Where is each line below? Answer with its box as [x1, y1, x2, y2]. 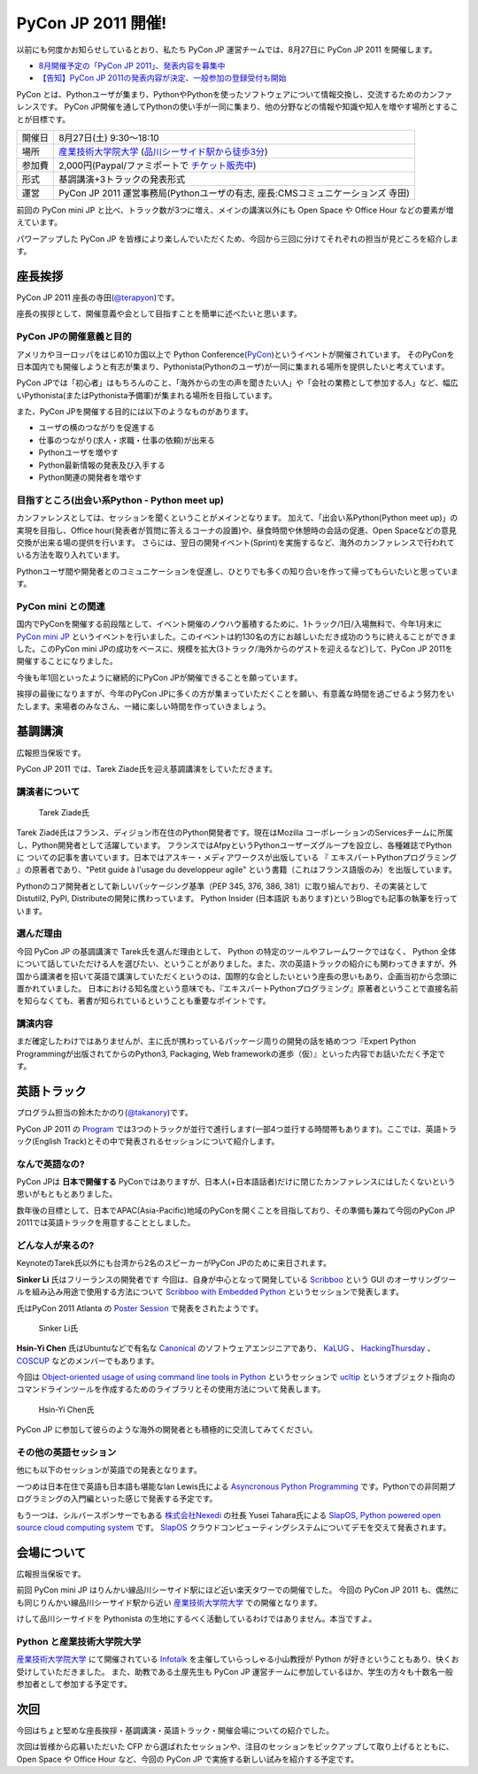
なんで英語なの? [16, 1158, 85, 1170]
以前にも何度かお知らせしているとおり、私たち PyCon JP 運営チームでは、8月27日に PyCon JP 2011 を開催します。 [16, 44, 437, 55]
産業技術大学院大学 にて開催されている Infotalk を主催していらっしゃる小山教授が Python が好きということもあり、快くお [16, 1654, 459, 1664]
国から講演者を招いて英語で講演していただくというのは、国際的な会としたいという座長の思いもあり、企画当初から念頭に [16, 970, 458, 982]
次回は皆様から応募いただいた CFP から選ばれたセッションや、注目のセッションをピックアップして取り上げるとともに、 [16, 1741, 455, 1752]
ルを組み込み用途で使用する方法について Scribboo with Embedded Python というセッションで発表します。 [16, 1286, 405, 1297]
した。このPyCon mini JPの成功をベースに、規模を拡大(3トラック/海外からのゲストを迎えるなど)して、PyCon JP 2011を [16, 644, 453, 654]
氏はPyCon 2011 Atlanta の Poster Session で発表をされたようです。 [16, 1302, 264, 1314]
